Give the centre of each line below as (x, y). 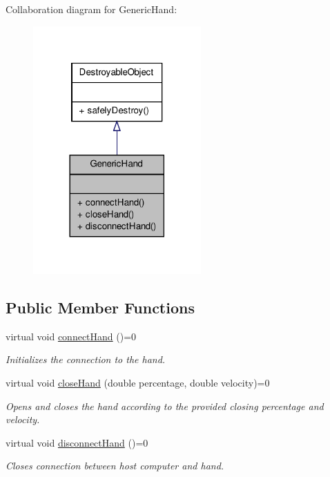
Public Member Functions (100, 308)
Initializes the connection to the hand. (86, 359)
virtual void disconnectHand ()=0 (77, 442)
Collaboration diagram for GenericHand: (91, 9)
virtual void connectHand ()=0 (71, 336)
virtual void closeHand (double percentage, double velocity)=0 (138, 383)
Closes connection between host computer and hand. (115, 466)
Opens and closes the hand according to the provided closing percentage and (165, 406)
